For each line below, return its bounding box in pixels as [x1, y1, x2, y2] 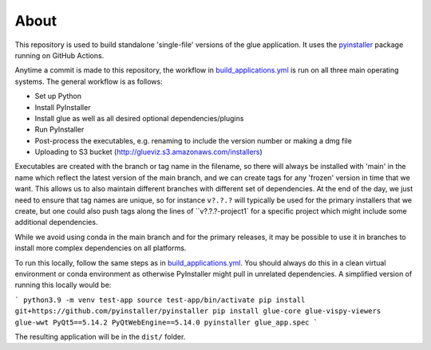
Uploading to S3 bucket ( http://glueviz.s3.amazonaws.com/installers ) [34, 147, 263, 157]
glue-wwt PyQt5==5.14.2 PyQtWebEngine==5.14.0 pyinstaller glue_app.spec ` [14, 317, 318, 327]
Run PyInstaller [34, 124, 85, 135]
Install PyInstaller [34, 102, 91, 112]
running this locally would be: [14, 280, 112, 290]
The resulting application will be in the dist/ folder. [14, 332, 186, 341]
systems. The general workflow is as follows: [14, 77, 163, 86]
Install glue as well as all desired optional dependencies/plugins [34, 113, 244, 123]
